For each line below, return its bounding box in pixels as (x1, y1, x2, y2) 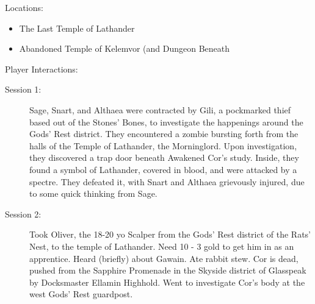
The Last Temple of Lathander (19, 21, 135, 34)
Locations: (5, 1, 43, 13)
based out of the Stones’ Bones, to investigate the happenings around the (29, 115, 303, 128)
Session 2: (5, 207, 42, 220)
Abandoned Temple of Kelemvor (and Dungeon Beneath (19, 42, 230, 55)
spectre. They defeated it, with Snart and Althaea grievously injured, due (29, 175, 305, 188)
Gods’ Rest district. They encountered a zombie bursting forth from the (29, 127, 299, 140)
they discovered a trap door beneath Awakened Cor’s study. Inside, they (29, 151, 299, 164)
